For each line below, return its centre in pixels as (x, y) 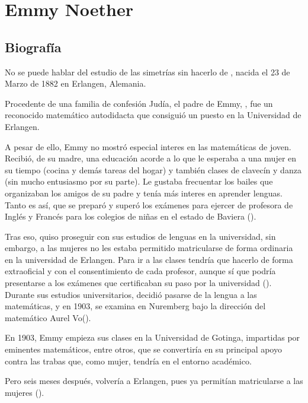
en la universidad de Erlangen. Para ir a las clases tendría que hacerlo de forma (149, 259)
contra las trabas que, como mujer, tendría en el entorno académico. (128, 361)
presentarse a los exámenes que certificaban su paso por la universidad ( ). (138, 283)
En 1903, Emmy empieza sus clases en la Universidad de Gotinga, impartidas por (153, 337)
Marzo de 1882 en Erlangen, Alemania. (76, 83)
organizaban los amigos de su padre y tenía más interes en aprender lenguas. (144, 193)
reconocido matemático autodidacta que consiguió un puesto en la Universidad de (153, 115)
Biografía (33, 47)
